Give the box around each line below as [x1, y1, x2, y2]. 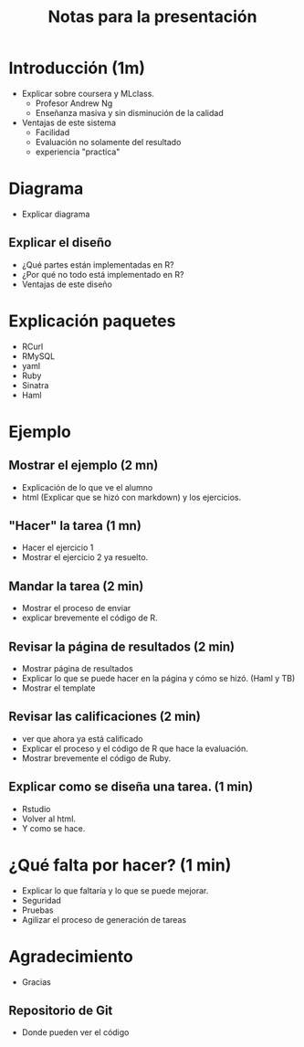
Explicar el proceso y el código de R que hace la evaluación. [21, 743, 248, 754]
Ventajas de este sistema [21, 117, 116, 128]
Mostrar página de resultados [21, 663, 133, 674]
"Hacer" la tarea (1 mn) [8, 518, 142, 534]
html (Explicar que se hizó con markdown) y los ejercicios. [21, 492, 242, 502]
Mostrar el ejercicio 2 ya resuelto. [21, 552, 149, 563]
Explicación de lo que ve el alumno [21, 481, 153, 492]
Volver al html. [21, 813, 77, 824]
